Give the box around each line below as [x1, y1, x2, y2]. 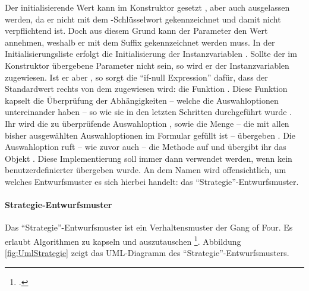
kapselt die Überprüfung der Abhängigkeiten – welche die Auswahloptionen [5, 94, 279, 106]
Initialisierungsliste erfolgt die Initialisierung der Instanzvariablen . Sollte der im [5, 47, 297, 60]
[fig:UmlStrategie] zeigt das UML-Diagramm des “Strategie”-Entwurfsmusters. [5, 247, 289, 259]
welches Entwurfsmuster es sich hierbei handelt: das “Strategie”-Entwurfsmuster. [5, 175, 299, 187]
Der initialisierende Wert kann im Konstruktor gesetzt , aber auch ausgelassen [5, 1, 290, 13]
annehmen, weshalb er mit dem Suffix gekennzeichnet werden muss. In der [5, 36, 275, 48]
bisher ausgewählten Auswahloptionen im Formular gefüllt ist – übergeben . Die [5, 129, 295, 141]
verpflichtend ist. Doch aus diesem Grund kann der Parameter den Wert [5, 24, 268, 37]
